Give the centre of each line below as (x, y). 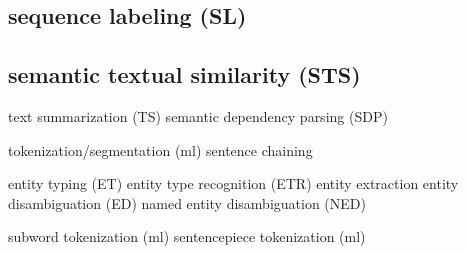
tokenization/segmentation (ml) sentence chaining (160, 149)
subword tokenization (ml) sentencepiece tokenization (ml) (187, 236)
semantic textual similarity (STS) (184, 74)
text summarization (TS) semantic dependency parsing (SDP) (198, 115)
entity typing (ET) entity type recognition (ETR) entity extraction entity (233, 183)
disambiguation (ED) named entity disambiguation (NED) (187, 202)
